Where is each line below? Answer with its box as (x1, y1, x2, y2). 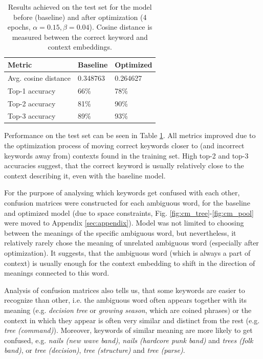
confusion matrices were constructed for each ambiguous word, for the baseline (4, 197, 250, 208)
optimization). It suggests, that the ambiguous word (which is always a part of (4, 247, 251, 258)
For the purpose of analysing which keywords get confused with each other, (4, 187, 240, 198)
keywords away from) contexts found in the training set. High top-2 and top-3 (4, 150, 249, 161)
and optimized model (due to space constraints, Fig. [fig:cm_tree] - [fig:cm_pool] (4, 207, 254, 218)
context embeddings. (48, 41, 112, 52)
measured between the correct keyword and (12, 31, 148, 42)
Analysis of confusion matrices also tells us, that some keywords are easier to (4, 284, 245, 295)
